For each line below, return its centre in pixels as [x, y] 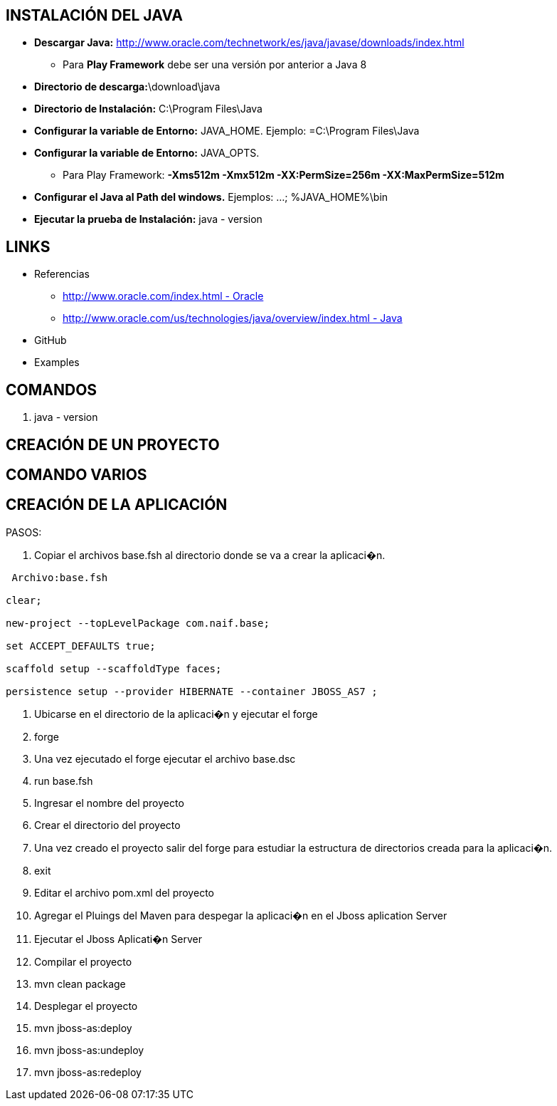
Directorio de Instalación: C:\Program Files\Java [148, 109]
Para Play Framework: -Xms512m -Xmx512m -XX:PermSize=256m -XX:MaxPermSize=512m [283, 175]
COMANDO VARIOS [76, 474]
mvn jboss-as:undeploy [89, 1050]
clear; [24, 600]
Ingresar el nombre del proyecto [109, 803]
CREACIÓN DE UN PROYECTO [113, 444]
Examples [57, 362]
